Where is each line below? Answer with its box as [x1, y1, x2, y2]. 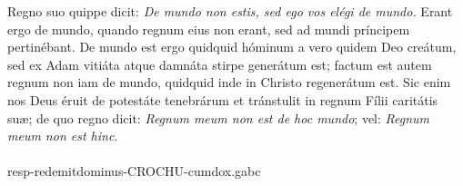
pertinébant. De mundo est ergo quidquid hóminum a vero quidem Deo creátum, [7, 37, 457, 56]
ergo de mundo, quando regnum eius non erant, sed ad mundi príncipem [7, 19, 410, 38]
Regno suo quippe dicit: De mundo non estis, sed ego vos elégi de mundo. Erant [7, 2, 453, 20]
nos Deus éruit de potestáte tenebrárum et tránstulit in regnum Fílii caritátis [7, 90, 438, 109]
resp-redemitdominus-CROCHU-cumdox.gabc [7, 162, 261, 181]
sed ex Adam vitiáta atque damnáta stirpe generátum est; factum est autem [7, 54, 432, 73]
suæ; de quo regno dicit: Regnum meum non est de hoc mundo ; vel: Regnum [7, 108, 430, 127]
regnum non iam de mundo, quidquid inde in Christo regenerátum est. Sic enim [7, 73, 451, 92]
